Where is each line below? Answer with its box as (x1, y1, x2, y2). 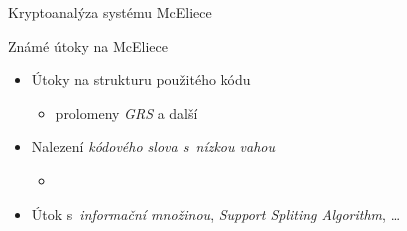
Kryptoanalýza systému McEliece (8, 2, 212, 22)
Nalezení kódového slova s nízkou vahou (31, 136, 275, 157)
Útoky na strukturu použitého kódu (31, 69, 251, 90)
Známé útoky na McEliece (8, 35, 169, 56)
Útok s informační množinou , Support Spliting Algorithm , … (31, 203, 401, 224)
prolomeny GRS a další (55, 102, 198, 123)
